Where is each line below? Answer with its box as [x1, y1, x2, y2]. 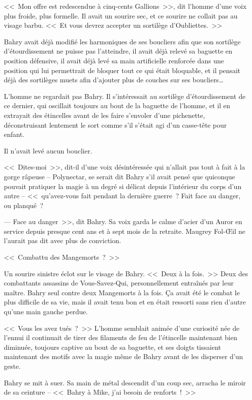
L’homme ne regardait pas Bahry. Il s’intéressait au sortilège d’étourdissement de [4, 91, 246, 101]
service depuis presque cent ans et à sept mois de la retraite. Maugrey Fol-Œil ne [4, 226, 246, 236]
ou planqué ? [4, 200, 43, 210]
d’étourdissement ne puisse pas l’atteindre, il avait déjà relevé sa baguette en [4, 46, 233, 56]
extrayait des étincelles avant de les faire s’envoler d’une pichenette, [4, 110, 205, 120]
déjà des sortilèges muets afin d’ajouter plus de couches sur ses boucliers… [4, 75, 224, 85]
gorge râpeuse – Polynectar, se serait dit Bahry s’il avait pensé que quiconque [4, 171, 235, 181]
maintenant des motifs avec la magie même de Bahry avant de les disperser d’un [4, 351, 243, 362]
